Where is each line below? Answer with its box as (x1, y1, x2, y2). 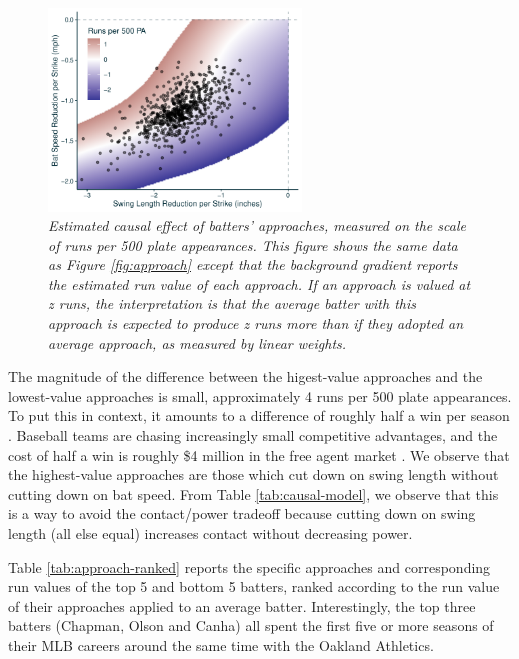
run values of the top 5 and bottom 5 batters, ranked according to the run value (8, 576, 500, 597)
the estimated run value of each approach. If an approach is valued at (48, 273, 471, 294)
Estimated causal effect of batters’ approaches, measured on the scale (48, 215, 466, 236)
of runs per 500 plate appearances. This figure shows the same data (48, 234, 458, 255)
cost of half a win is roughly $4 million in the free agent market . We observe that (8, 444, 510, 465)
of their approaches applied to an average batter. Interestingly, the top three (8, 595, 476, 616)
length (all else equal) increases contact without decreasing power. (8, 523, 413, 543)
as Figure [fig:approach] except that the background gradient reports (48, 254, 458, 275)
